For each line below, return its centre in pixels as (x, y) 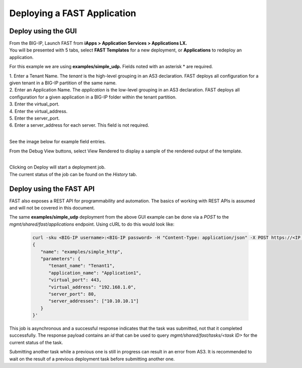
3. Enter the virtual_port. (34, 104)
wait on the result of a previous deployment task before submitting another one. (92, 359)
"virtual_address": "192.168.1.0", (92, 287)
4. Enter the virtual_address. (39, 111)
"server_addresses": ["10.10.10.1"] (94, 301)
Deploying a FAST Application (73, 13)
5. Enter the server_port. (34, 118)
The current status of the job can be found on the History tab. (73, 174)
